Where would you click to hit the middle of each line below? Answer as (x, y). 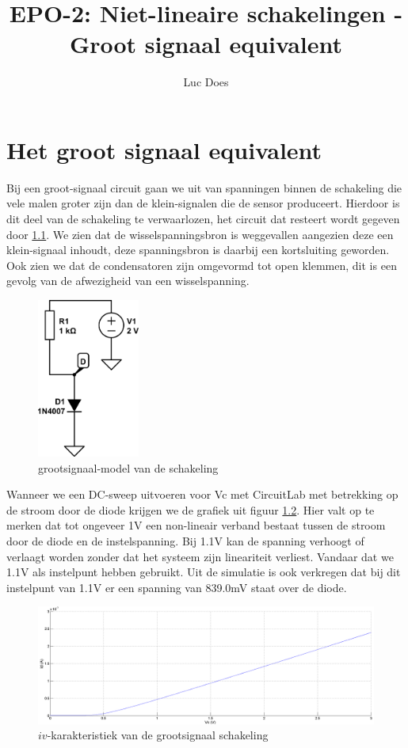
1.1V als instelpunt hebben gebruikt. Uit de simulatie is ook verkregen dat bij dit (204, 572)
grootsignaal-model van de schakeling (128, 467)
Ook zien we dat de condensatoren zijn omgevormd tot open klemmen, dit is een (202, 265)
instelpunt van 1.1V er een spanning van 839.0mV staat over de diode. (177, 587)
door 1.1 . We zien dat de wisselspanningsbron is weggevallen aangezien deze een (200, 234)
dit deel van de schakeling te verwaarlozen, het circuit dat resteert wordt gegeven (203, 219)
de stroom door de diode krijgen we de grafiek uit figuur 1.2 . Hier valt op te (191, 509)
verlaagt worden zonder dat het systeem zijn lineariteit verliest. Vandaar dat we (200, 556)
